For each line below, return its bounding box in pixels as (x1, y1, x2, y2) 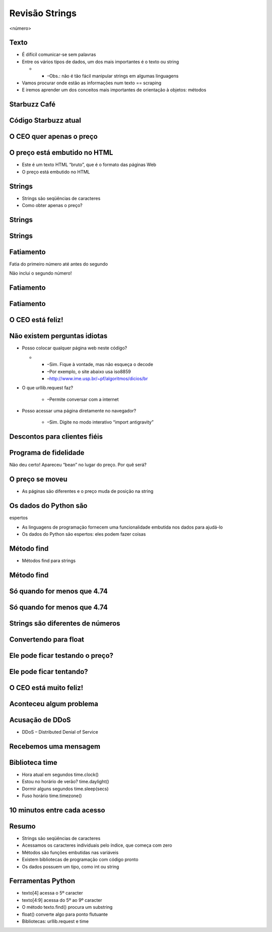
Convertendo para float (9, 635, 85, 644)
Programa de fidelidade (9, 448, 85, 457)
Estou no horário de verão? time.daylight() (22, 779, 109, 785)
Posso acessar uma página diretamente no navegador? (22, 408, 137, 414)
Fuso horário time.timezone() (22, 793, 82, 799)
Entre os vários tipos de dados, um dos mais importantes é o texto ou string (22, 59, 179, 65)
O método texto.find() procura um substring (22, 904, 113, 910)
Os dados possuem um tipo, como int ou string (22, 863, 119, 869)
